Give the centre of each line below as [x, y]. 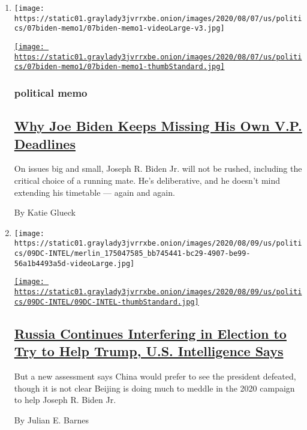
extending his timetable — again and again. [94, 192]
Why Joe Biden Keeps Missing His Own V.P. [158, 126]
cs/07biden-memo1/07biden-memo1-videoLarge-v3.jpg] [119, 29]
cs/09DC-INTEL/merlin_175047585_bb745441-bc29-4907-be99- [132, 254]
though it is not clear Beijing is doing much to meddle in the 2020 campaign [154, 388]
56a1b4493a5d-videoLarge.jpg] [74, 263]
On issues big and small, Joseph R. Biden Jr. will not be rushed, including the [158, 168]
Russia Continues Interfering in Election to [150, 333]
